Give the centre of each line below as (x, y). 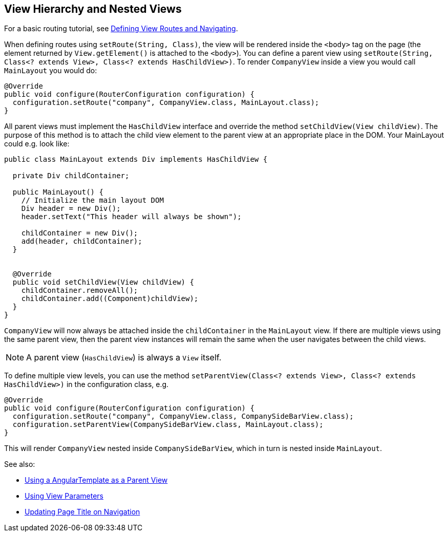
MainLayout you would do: (51, 71)
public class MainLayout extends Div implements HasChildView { (136, 159)
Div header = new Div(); (71, 209)
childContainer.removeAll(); (80, 291)
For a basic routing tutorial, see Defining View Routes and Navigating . (121, 29)
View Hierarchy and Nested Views (93, 9)
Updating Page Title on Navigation (82, 512)
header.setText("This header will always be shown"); (131, 217)
